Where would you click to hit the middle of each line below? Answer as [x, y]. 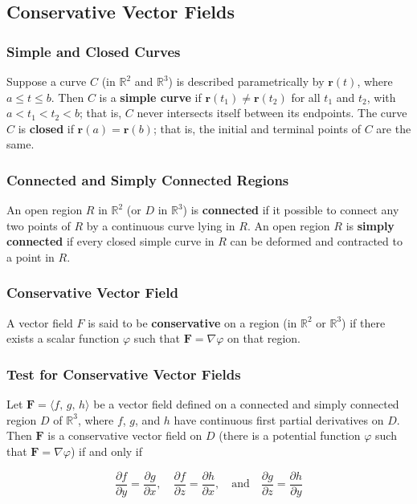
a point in [31, 256]
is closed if [46, 128]
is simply [370, 225]
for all [306, 97]
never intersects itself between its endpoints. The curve [272, 113]
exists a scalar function [63, 338]
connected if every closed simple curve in [110, 241]
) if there [364, 322]
